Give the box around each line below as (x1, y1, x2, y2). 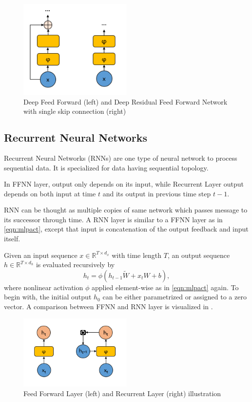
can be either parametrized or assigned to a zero (102, 292, 247, 302)
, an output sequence (167, 250, 230, 260)
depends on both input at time (4, 188, 96, 198)
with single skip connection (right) (23, 106, 126, 116)
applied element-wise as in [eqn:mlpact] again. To (91, 282, 239, 292)
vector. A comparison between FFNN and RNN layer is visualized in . (4, 301, 213, 312)
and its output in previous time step (102, 188, 211, 198)
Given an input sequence (4, 250, 78, 260)
